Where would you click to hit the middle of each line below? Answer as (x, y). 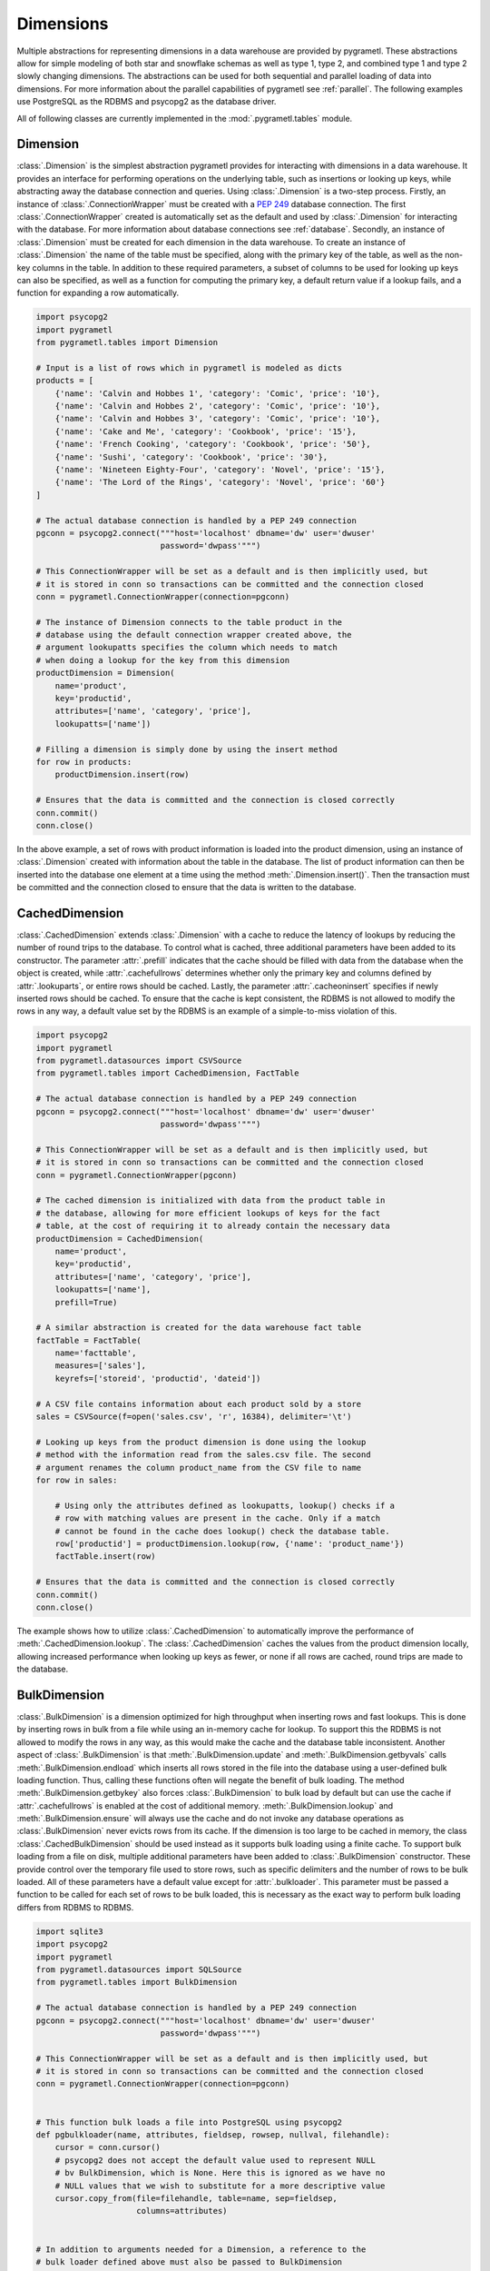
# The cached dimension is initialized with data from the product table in (211, 1200)
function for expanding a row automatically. (98, 293)
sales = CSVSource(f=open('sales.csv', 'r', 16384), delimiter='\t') (194, 1417)
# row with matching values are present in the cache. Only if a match (218, 1518)
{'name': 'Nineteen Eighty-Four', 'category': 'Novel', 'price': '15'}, (220, 469)
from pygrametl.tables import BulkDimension (137, 1982)
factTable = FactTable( (89, 1340)
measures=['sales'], (101, 1366)
